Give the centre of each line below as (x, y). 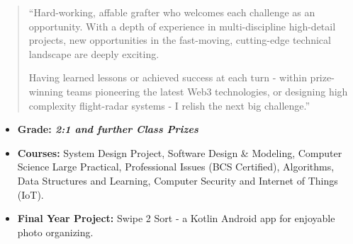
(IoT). (30, 194)
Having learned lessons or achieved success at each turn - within (168, 77)
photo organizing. (55, 232)
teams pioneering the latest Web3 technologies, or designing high (207, 91)
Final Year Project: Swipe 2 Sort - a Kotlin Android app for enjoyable (176, 218)
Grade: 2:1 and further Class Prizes (108, 129)
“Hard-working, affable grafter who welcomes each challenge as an (172, 12)
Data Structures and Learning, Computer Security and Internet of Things (178, 180)
